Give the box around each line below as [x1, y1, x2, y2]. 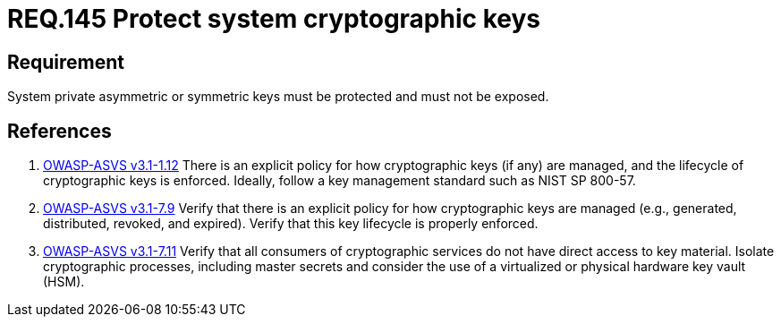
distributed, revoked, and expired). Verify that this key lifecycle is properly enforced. [43, 216, 539, 232]
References [7, 119, 112, 142]
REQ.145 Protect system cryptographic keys [7, 4, 540, 34]
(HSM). [43, 274, 85, 290]
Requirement [7, 50, 125, 73]
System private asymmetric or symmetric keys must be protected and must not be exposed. [7, 89, 549, 105]
